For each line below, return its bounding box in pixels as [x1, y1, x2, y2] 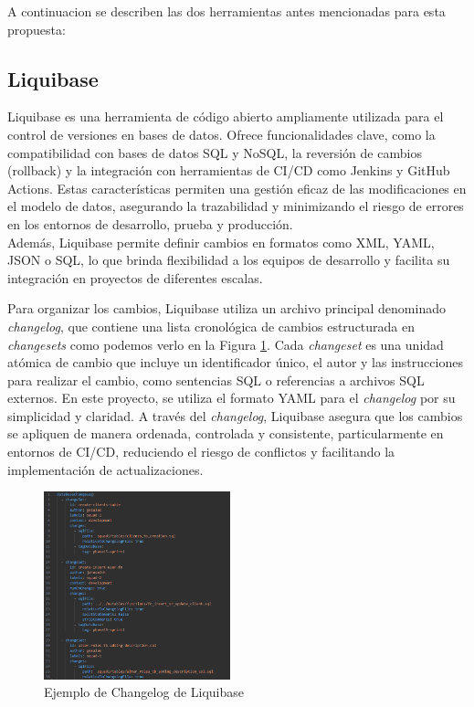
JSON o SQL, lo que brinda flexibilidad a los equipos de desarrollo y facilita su [7, 250, 450, 269]
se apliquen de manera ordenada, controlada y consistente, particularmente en [7, 424, 444, 443]
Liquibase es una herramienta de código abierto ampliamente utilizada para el [7, 107, 444, 126]
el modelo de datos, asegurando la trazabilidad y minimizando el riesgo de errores [7, 196, 464, 216]
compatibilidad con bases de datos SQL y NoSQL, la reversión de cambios [7, 142, 422, 162]
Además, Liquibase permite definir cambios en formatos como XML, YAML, [7, 232, 435, 251]
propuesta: [7, 19, 66, 38]
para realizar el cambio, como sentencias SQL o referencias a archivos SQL [7, 370, 425, 389]
